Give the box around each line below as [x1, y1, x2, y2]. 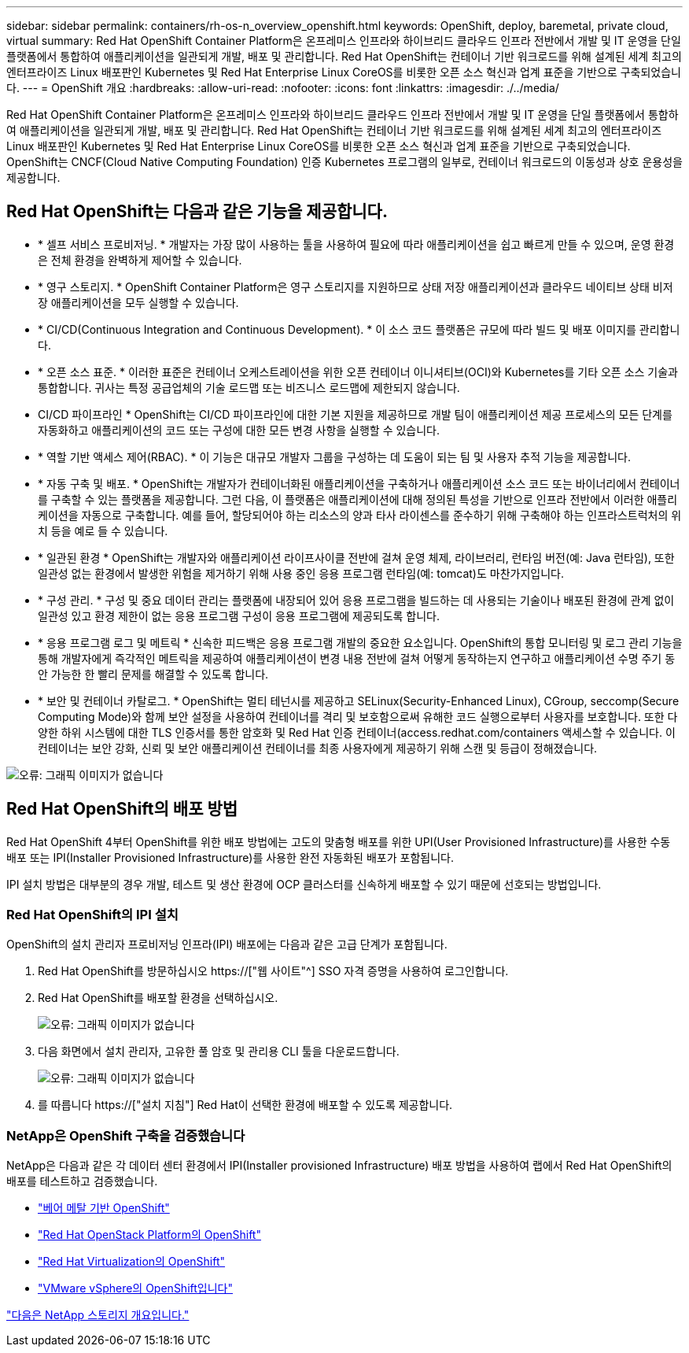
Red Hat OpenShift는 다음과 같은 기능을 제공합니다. [6, 201, 388, 222]
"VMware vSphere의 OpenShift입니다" [38, 1281, 233, 1296]
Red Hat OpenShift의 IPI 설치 [6, 907, 179, 923]
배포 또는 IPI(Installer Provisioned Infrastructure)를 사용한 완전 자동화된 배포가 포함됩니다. [6, 850, 454, 864]
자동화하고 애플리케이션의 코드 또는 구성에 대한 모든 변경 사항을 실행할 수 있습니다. [38, 423, 440, 437]
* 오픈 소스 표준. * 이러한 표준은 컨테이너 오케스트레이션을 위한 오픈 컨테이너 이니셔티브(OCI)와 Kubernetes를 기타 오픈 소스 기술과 [38, 364, 679, 379]
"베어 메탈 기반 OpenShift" [38, 1201, 170, 1215]
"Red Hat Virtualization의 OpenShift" [38, 1255, 226, 1269]
